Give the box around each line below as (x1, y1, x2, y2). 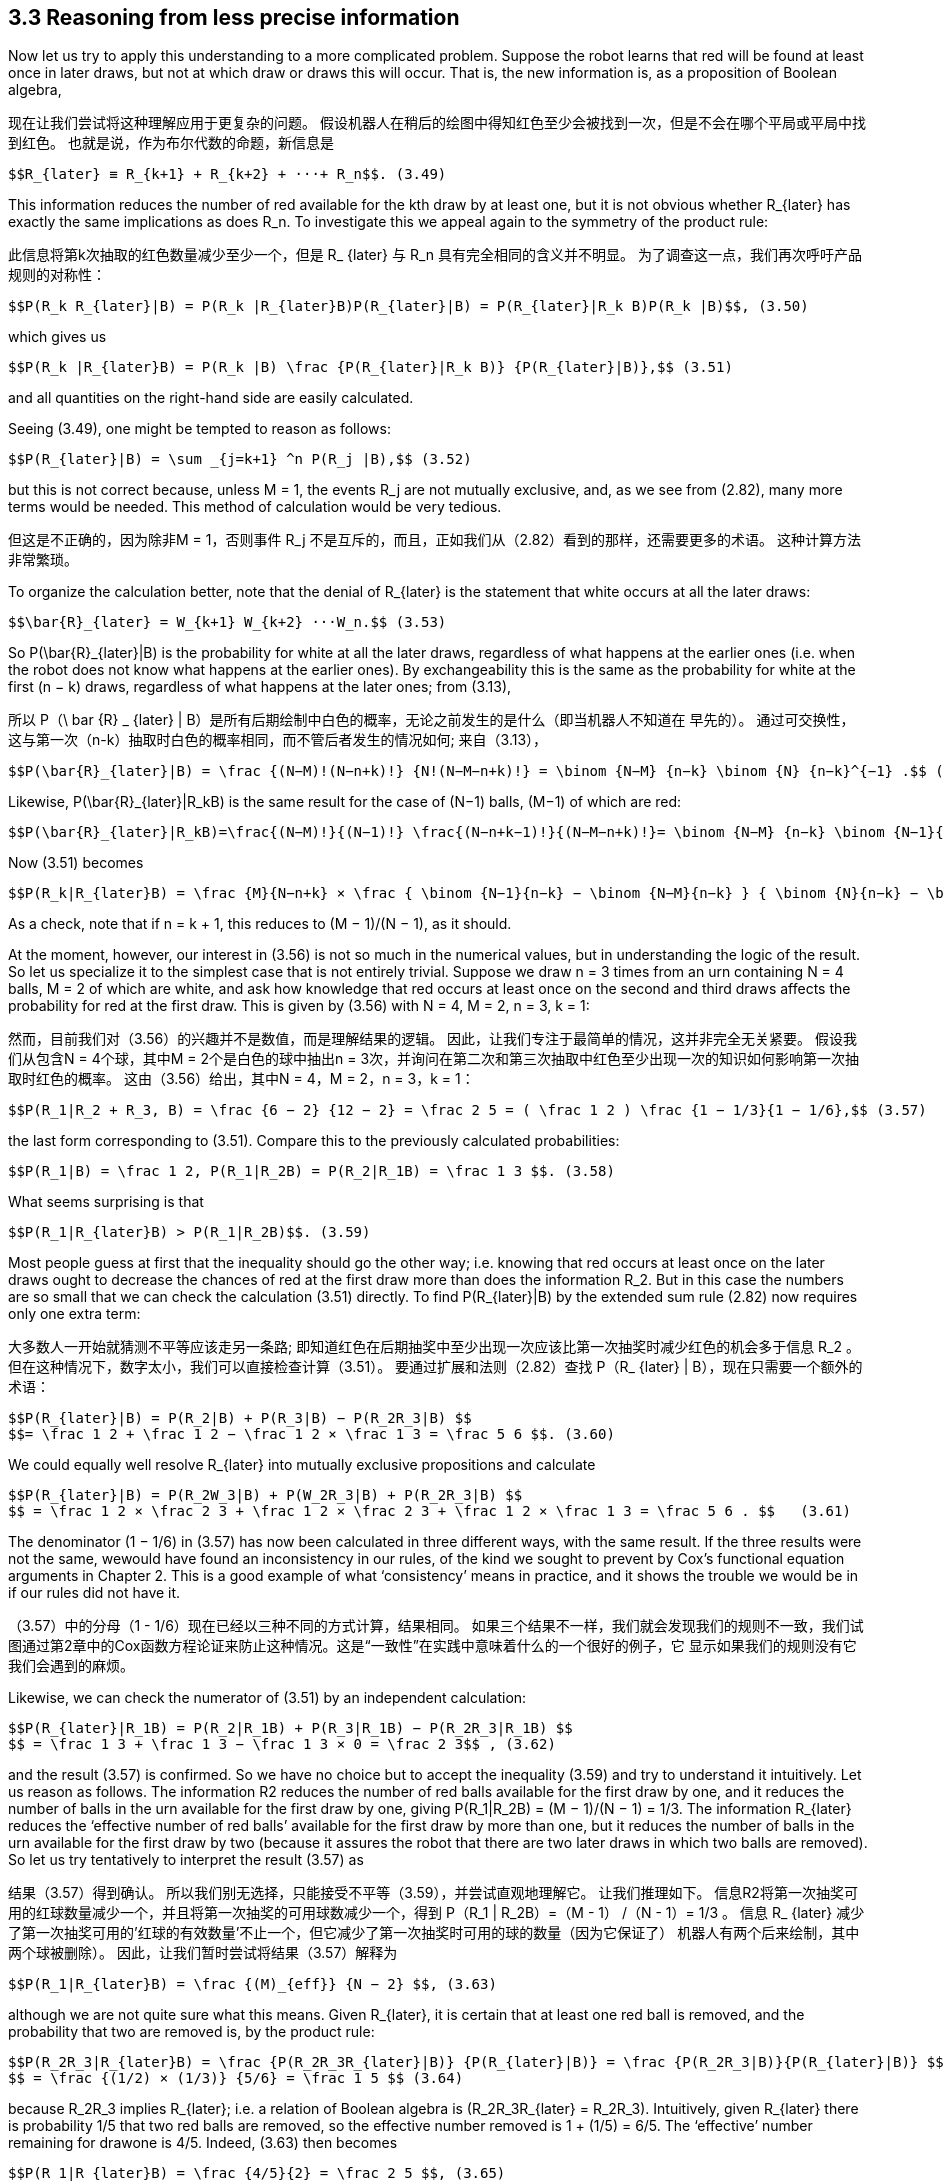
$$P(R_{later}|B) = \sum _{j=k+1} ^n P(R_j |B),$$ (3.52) (8, 451, 472, 468)
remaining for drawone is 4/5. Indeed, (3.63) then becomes (8, 2134, 398, 2152)
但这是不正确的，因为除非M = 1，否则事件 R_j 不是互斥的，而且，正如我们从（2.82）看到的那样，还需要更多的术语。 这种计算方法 (8, 531, 861, 549)
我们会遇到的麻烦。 (8, 1657, 134, 1675)
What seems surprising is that (8, 1193, 204, 1211)
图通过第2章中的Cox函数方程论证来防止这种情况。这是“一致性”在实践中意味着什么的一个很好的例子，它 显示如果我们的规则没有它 (8, 1637, 857, 1655)
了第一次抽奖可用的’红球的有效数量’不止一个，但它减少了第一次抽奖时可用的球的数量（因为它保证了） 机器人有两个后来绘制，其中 (8, 1924, 860, 1942)
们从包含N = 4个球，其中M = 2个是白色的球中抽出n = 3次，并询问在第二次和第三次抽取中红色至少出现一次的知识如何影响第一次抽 (8, 1050, 860, 1068)
